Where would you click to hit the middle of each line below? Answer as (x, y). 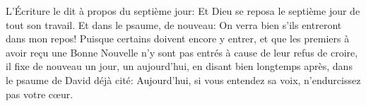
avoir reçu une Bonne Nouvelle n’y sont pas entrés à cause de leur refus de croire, (182, 52)
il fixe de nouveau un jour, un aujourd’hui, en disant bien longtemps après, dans (179, 66)
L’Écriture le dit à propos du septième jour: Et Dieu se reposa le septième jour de (183, 11)
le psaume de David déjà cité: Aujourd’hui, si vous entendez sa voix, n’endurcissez (183, 79)
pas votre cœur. (40, 94)
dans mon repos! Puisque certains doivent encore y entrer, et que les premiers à (178, 39)
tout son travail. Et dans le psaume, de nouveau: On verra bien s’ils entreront (174, 24)
